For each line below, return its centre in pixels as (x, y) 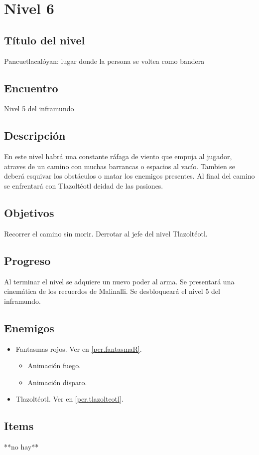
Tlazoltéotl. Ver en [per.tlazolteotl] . (69, 399)
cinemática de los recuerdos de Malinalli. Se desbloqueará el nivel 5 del (112, 291)
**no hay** (21, 447)
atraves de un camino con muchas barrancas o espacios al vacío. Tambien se (120, 166)
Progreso (27, 260)
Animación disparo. (57, 382)
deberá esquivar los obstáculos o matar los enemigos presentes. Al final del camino (129, 176)
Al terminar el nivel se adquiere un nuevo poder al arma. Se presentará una (119, 281)
